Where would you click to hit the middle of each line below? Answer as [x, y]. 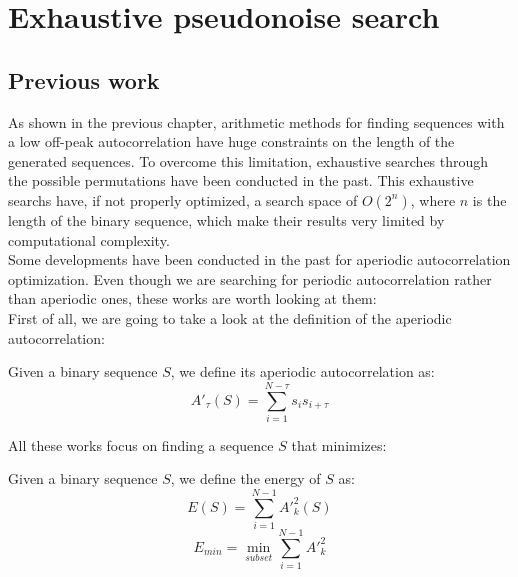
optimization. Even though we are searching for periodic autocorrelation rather [250, 278]
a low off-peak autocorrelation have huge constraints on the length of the [231, 141]
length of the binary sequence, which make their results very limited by [226, 219]
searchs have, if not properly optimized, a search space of [183, 199]
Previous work [84, 79]
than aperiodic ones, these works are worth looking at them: [192, 298]
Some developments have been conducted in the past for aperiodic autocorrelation [259, 259]
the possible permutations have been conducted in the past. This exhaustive [241, 180]
